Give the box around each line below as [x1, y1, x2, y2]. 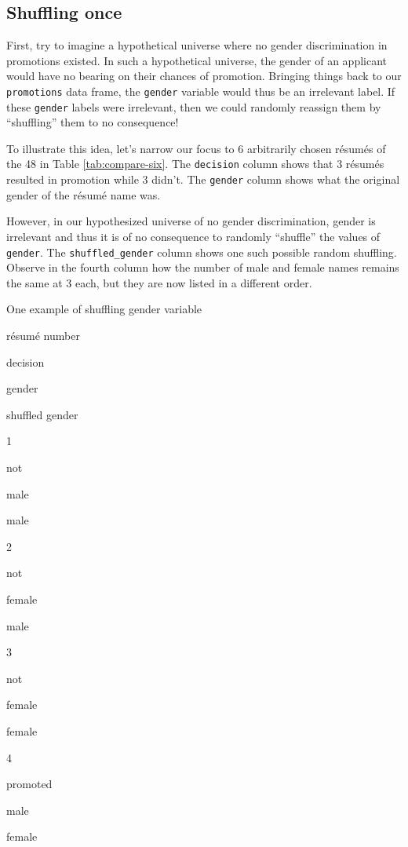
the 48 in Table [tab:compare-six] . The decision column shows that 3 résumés [6, 155, 384, 172]
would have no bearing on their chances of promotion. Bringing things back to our [6, 68, 402, 84]
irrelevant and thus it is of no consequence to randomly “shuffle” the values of [6, 228, 381, 244]
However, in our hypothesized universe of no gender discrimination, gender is [6, 213, 376, 229]
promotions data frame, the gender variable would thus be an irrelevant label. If [6, 82, 395, 99]
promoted [6, 776, 53, 792]
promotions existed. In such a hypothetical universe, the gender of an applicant [6, 52, 388, 68]
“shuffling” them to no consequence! [6, 114, 179, 130]
